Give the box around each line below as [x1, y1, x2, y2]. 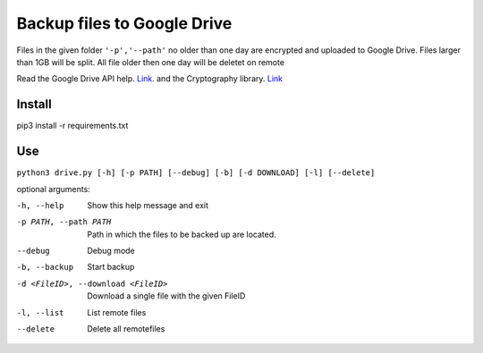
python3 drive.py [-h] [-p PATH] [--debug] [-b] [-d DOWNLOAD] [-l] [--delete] [16, 168, 376, 178]
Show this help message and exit [87, 199, 209, 210]
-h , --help [16, 200, 64, 210]
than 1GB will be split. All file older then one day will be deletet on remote [16, 56, 285, 67]
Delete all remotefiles [87, 324, 165, 334]
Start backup [87, 262, 135, 273]
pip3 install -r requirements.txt [16, 121, 129, 131]
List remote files [87, 307, 147, 317]
